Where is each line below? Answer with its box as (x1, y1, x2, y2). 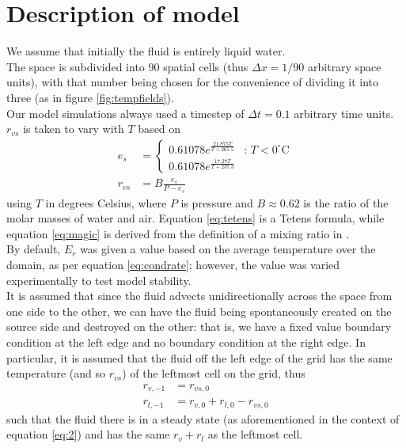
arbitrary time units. (294, 104, 394, 121)
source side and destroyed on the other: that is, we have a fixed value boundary (6, 318, 392, 335)
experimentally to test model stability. (6, 271, 192, 288)
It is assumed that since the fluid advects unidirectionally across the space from (6, 287, 393, 304)
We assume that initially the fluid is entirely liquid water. (6, 43, 286, 59)
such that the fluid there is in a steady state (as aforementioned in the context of (6, 410, 400, 427)
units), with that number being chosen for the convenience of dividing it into (6, 74, 379, 90)
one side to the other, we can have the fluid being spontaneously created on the (6, 302, 392, 319)
